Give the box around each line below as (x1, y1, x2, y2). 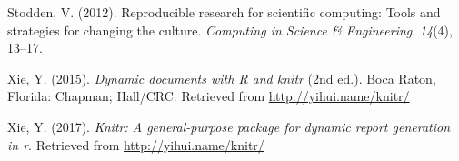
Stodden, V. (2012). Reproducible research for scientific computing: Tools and (7, 3, 441, 21)
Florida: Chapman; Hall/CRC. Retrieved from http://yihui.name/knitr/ (7, 86, 410, 106)
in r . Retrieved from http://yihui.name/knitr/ (7, 135, 264, 154)
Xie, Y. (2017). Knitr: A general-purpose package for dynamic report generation (7, 116, 451, 136)
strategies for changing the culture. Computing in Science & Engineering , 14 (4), (7, 20, 453, 39)
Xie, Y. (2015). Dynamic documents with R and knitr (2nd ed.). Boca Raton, (7, 68, 436, 87)
